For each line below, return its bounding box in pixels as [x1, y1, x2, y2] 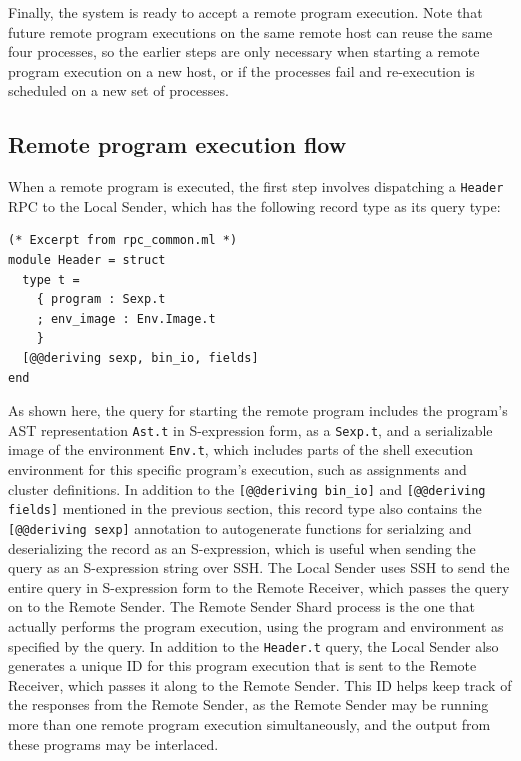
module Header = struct [8, 253, 166, 268]
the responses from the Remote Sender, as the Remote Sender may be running [8, 694, 489, 715]
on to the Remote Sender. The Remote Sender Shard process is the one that [8, 596, 476, 617]
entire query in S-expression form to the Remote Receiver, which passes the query [8, 576, 510, 597]
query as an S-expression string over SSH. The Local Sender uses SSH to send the [8, 557, 510, 578]
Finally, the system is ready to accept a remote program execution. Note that [8, 2, 483, 22]
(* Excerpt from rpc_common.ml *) [8, 233, 238, 248]
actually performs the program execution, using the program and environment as [8, 616, 504, 637]
